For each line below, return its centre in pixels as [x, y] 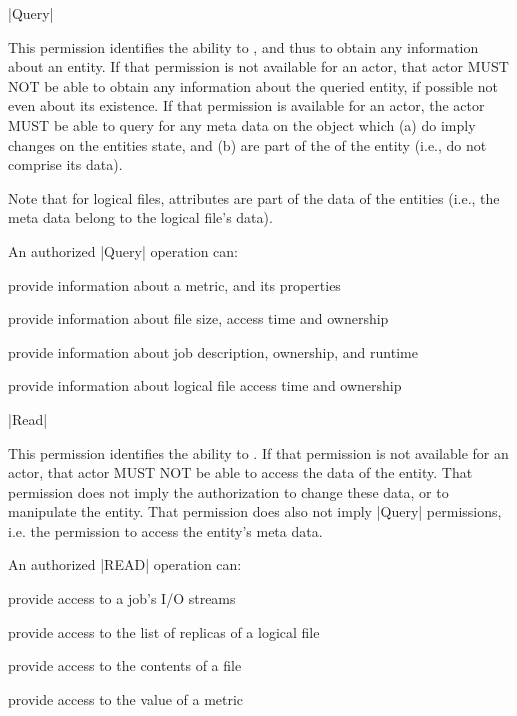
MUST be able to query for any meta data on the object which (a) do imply [242, 124]
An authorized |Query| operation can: [123, 250]
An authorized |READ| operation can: [125, 564]
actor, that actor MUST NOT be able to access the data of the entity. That [240, 472]
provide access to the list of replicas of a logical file [164, 631]
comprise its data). [65, 164]
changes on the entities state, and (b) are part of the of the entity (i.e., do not [247, 144]
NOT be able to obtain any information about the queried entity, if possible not [253, 85]
